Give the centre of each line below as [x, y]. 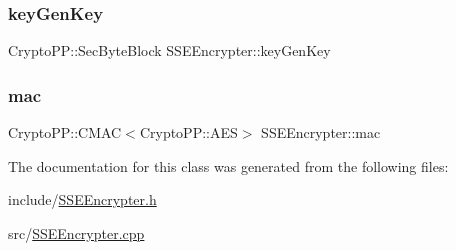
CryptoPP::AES [188, 132]
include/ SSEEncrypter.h [82, 199]
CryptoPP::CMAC [65, 132]
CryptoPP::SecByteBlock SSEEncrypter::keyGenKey [169, 50]
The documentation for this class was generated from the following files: [228, 165]
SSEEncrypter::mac [321, 132]
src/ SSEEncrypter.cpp [76, 232]
